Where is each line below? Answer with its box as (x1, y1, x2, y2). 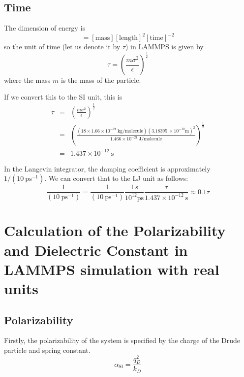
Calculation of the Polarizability (4, 220, 226, 240)
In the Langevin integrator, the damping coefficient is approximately (4, 163, 211, 173)
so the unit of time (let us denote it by (4, 41, 121, 52)
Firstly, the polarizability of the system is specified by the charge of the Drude (4, 335, 241, 345)
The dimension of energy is (4, 23, 86, 33)
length (119, 34, 138, 42)
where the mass (4, 75, 51, 85)
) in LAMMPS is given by (125, 41, 204, 52)
